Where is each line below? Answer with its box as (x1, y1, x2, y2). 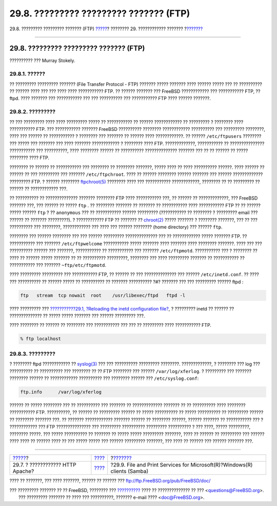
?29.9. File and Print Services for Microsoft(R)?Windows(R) (110, 461, 253, 469)
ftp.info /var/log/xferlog (20, 389, 102, 395)
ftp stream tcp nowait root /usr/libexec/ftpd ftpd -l (20, 293, 186, 298)
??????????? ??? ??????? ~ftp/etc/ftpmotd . (9, 262, 107, 268)
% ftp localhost (20, 336, 62, 342)
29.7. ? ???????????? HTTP (12, 461, 76, 469)
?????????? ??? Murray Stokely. (9, 57, 75, 64)
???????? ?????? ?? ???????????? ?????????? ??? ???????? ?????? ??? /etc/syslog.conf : (9, 375, 199, 381)
